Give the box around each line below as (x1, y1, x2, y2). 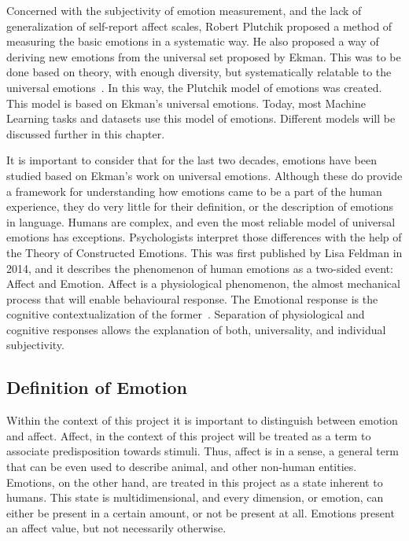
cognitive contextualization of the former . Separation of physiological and (6, 306, 365, 322)
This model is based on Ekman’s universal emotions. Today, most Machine (6, 94, 366, 111)
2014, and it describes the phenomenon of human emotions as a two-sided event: (6, 259, 393, 276)
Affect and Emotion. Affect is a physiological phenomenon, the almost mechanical (6, 275, 400, 292)
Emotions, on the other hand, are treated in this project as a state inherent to (6, 473, 383, 490)
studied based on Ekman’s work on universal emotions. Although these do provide (6, 167, 403, 183)
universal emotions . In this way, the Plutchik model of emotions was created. (6, 79, 382, 95)
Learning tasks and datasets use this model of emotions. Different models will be (6, 110, 396, 127)
